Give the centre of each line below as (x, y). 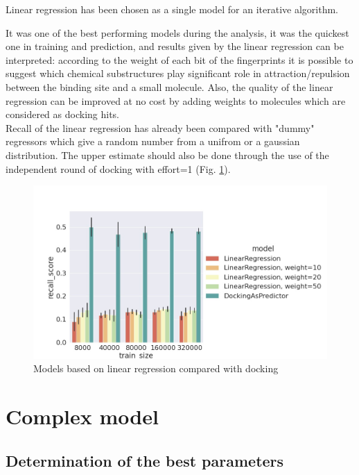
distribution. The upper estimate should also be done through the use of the (167, 155)
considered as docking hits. (62, 114)
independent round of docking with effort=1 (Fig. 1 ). (118, 168)
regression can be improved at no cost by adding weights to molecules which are (176, 100)
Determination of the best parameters (145, 460)
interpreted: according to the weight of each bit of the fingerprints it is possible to (179, 59)
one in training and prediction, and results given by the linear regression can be (175, 46)
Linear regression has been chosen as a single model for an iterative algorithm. (172, 9)
